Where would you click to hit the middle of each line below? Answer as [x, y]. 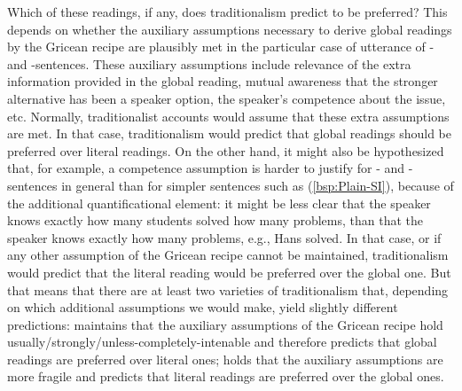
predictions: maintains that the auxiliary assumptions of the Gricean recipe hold [225, 324]
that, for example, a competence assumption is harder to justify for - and [206, 168]
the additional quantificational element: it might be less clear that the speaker [219, 203]
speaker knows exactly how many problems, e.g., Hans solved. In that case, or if [224, 237]
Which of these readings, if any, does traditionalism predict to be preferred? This [227, 12]
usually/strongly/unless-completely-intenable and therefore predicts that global [222, 342]
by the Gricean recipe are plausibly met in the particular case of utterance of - [221, 47]
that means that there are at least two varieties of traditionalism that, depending [228, 289]
